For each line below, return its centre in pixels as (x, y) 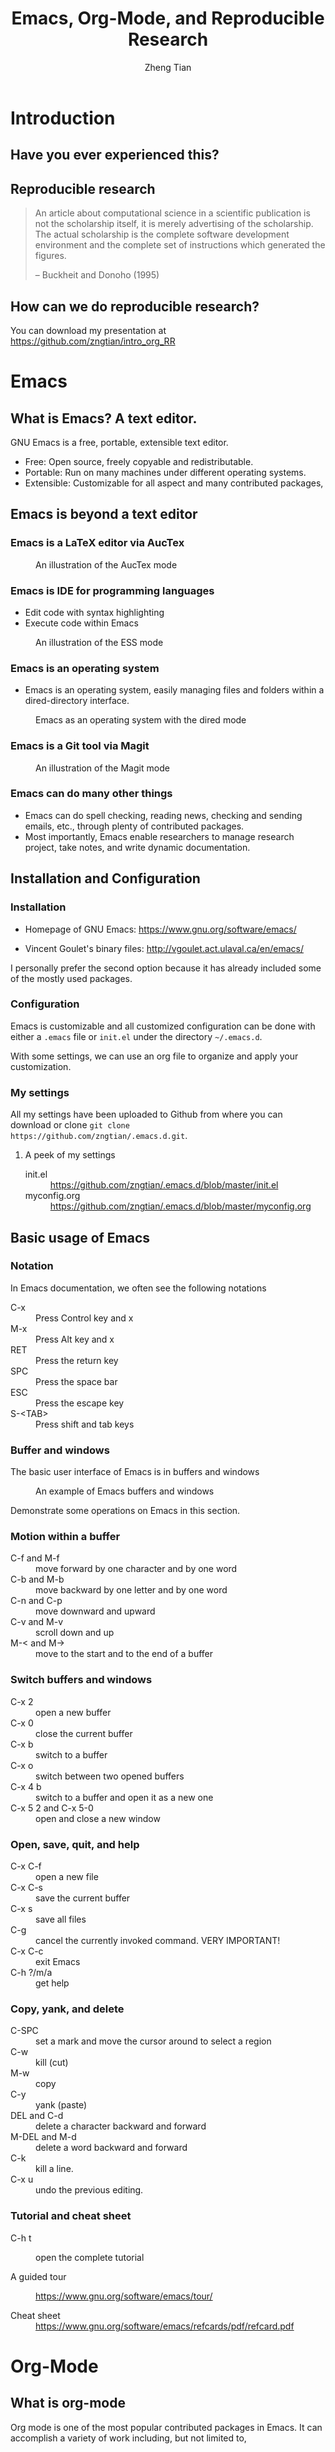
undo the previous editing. (89, 2190)
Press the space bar (76, 1381)
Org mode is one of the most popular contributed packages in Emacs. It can (166, 2427)
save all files (61, 1919)
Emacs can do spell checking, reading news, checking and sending (163, 815)
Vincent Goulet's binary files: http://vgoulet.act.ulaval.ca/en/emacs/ (164, 948)
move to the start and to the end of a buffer (124, 1654)
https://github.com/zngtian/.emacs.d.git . (99, 1136)
